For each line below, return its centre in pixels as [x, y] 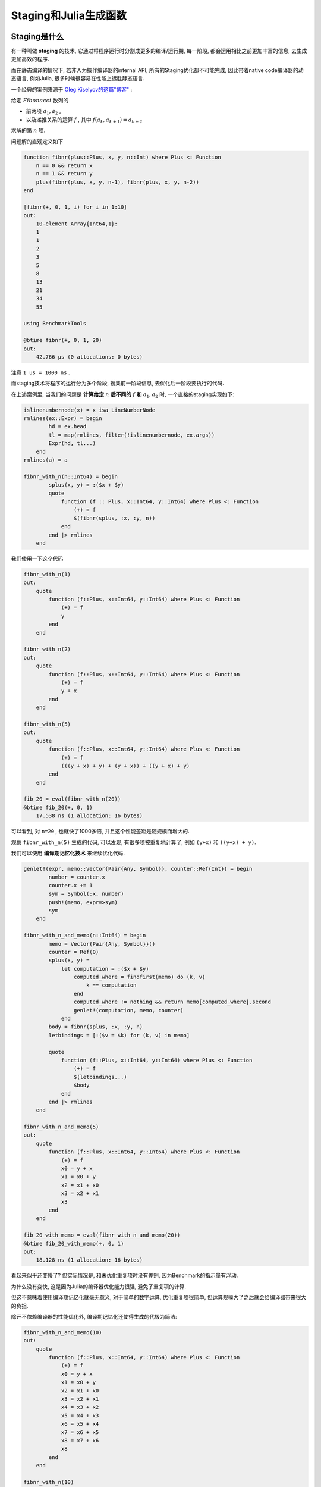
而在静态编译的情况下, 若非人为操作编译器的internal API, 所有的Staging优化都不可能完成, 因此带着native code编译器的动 [157, 70]
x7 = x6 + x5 [80, 1432]
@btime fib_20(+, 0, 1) [58, 807]
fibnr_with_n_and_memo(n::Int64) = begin [85, 936]
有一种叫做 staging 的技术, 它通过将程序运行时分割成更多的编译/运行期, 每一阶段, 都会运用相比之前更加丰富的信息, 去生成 [159, 51]
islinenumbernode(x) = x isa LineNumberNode [89, 410]
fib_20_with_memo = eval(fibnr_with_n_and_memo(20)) [102, 1235]
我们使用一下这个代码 [37, 559]
